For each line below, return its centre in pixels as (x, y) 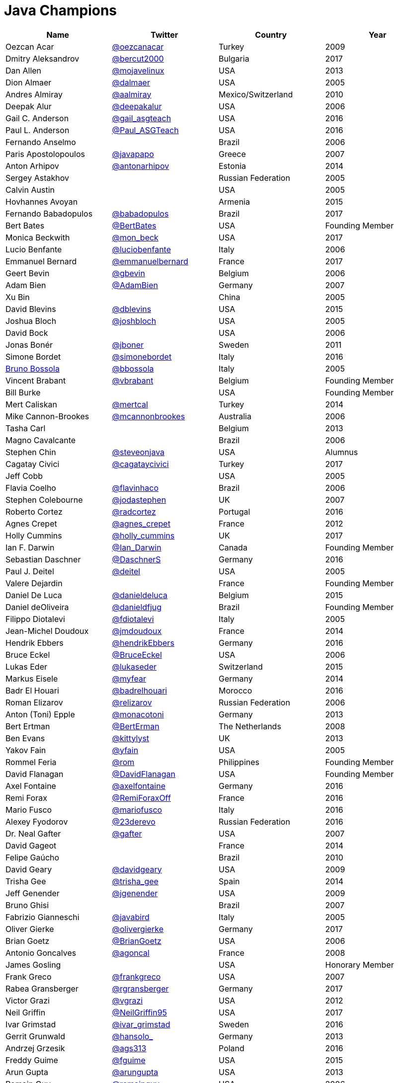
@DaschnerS (136, 559)
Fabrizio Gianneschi (42, 917)
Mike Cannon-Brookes (47, 416)
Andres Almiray (34, 94)
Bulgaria (234, 58)
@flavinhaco (135, 488)
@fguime (129, 1060)
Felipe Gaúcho (33, 857)
